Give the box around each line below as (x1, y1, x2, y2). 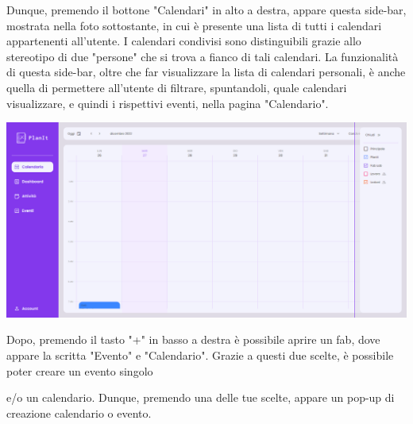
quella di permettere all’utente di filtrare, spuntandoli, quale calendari (6, 79, 347, 95)
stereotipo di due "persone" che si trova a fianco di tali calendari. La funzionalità (6, 48, 399, 64)
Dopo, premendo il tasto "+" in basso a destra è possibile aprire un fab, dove (6, 331, 380, 348)
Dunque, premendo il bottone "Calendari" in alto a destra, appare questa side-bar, (6, 2, 407, 17)
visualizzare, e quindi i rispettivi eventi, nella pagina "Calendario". (6, 94, 329, 111)
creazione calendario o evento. (6, 404, 152, 421)
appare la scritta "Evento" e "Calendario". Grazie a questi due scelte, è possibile (6, 346, 394, 363)
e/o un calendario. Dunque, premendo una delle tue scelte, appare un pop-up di (6, 389, 395, 406)
